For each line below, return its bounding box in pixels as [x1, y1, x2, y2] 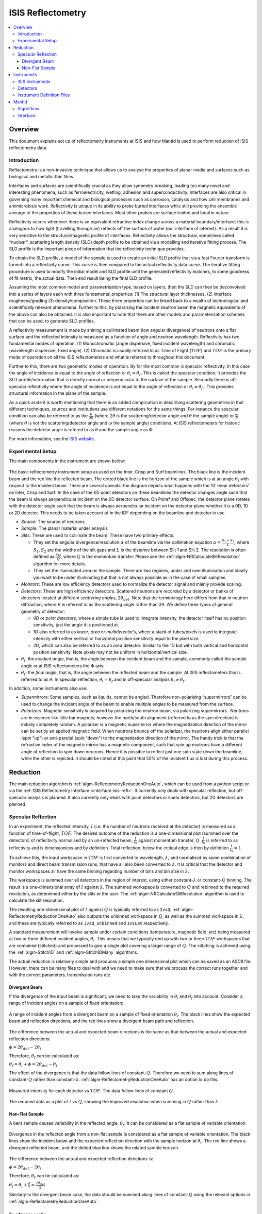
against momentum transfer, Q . [138, 837, 201, 843]
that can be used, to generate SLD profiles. [9, 318, 95, 324]
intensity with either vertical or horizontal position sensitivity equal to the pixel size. [33, 636, 200, 641]
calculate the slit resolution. [9, 897, 64, 903]
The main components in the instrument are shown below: [9, 458, 126, 464]
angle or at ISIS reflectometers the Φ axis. [21, 663, 105, 669]
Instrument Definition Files [17, 92, 70, 98]
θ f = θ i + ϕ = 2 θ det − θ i [9, 1062, 58, 1068]
